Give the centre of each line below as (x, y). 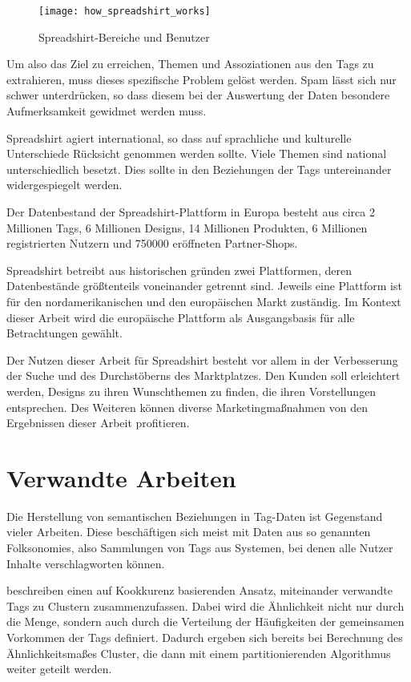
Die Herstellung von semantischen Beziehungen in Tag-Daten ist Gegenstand (195, 516)
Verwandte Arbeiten (121, 477)
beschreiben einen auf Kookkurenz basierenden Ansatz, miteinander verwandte (199, 590)
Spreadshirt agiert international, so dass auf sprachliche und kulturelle (179, 137)
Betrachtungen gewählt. (64, 333)
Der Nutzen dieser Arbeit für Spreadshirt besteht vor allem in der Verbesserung (202, 359)
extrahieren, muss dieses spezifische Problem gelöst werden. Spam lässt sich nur (201, 79)
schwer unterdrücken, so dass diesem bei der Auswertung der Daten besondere (198, 95)
